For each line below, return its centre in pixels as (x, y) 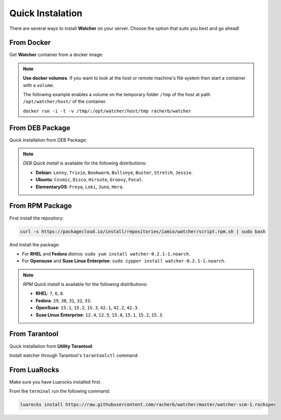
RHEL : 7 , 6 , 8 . (50, 293)
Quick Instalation (46, 13)
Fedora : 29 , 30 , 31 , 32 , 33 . (64, 301)
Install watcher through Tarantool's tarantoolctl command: (74, 355)
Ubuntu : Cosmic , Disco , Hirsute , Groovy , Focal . (89, 180)
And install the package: (35, 244)
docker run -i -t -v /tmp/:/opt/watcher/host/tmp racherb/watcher (107, 111)
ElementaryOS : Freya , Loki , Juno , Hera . (80, 187)
